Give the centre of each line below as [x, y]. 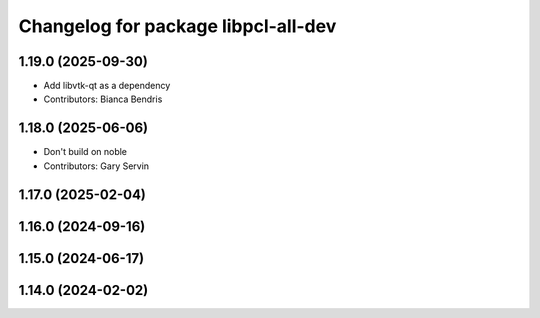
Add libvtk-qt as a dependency [107, 86]
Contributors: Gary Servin [96, 166]
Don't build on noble [85, 152]
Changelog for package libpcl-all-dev [177, 26]
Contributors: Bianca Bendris [103, 99]
